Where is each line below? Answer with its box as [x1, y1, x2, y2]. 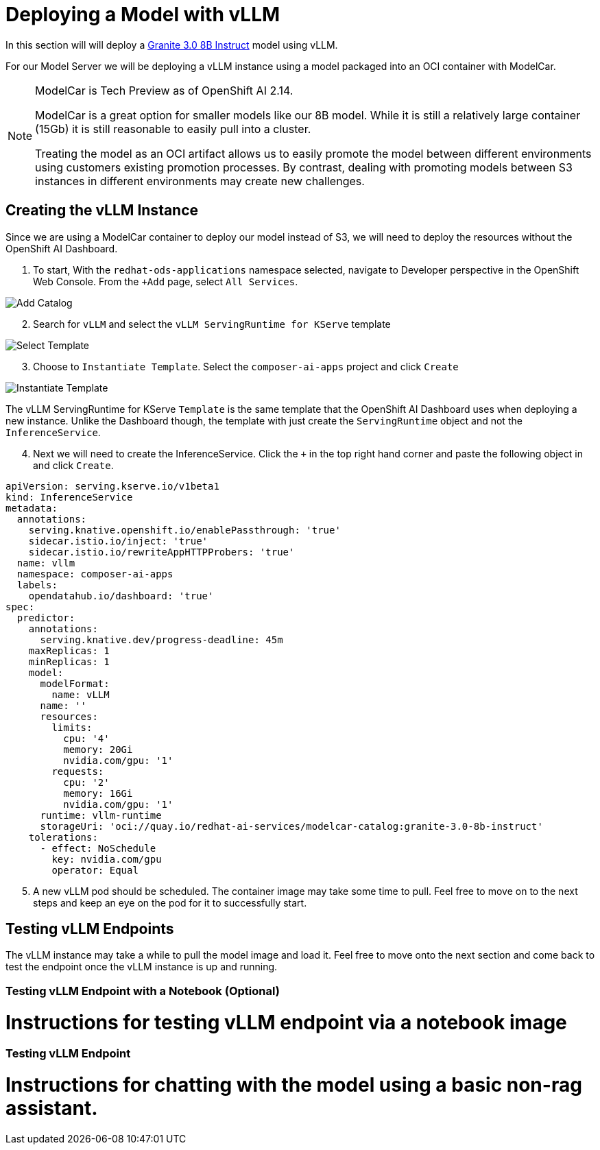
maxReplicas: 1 [28, 645, 110, 656]
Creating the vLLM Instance [5, 202, 199, 219]
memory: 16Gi [63, 787, 133, 799]
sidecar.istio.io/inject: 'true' [28, 535, 208, 547]
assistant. [5, 1097, 98, 1121]
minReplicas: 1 [28, 656, 110, 667]
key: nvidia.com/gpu [51, 853, 162, 865]
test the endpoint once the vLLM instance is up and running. [5, 961, 278, 973]
